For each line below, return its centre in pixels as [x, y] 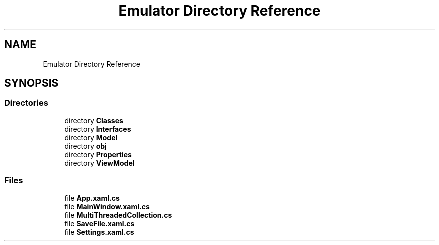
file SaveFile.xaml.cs [99, 223]
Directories [26, 103]
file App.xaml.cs [92, 198]
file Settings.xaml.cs [99, 232]
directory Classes [94, 120]
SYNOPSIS [31, 83]
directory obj [85, 146]
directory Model [91, 137]
